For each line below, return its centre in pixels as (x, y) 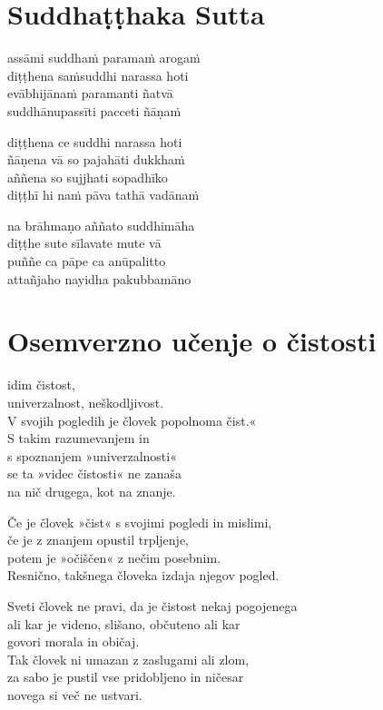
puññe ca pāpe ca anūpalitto (87, 261)
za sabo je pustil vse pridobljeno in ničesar (126, 677)
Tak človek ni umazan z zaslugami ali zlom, (128, 659)
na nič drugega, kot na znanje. (92, 491)
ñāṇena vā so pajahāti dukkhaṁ (96, 159)
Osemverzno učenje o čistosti (192, 341)
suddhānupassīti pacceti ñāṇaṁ (94, 110)
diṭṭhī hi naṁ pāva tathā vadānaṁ (103, 195)
